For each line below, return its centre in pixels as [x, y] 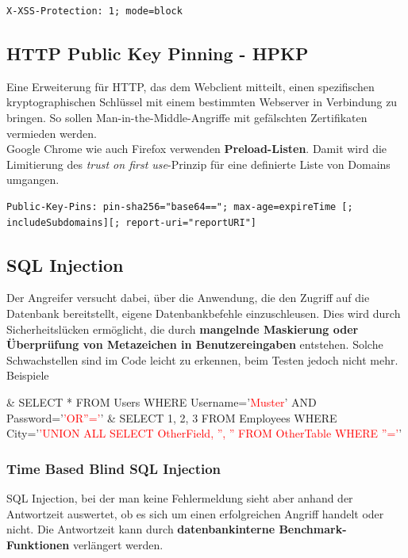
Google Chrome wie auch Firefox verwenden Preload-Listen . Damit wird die [197, 149]
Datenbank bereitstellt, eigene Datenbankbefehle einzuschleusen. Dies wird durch [204, 313]
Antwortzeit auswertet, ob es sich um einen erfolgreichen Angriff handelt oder [195, 513]
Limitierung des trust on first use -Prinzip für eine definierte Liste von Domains [198, 164]
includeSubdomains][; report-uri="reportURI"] [131, 222]
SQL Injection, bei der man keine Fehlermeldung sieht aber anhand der [180, 497]
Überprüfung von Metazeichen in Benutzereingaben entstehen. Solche [195, 344]
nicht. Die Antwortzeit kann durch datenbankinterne [141, 529]
